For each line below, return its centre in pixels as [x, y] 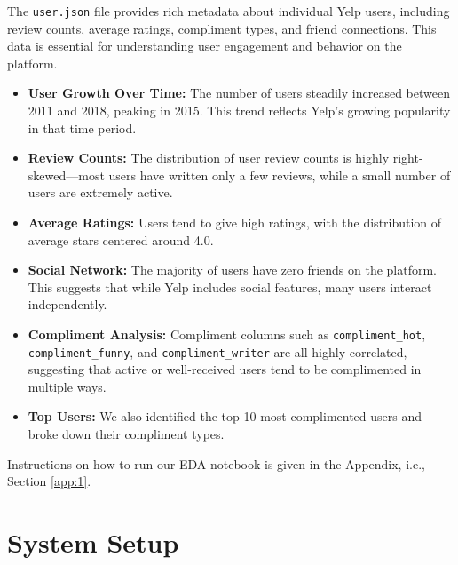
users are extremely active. [100, 192]
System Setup [93, 542]
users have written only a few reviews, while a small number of [280, 175]
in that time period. [82, 127]
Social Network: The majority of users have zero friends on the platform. [233, 270]
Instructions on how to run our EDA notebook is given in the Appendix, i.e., [216, 463]
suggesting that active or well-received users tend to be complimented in [225, 369]
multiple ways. [67, 386]
